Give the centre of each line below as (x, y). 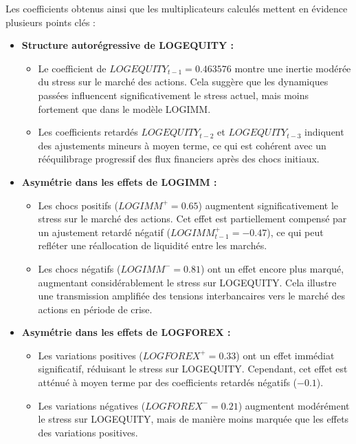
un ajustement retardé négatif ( (104, 232)
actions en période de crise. (95, 309)
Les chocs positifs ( (78, 205)
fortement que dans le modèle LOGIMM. (124, 108)
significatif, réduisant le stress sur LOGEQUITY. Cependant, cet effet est (193, 369)
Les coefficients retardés (88, 132)
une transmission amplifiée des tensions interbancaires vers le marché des (192, 296)
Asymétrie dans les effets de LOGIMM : (119, 181)
